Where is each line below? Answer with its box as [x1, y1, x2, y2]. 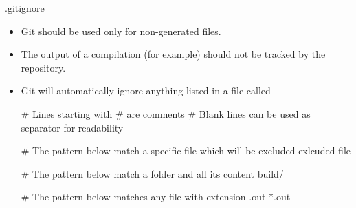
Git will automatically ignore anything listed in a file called [21, 83, 271, 98]
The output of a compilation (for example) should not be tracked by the [21, 47, 326, 61]
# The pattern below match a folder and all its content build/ [21, 166, 284, 180]
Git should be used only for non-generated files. [21, 23, 221, 38]
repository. [21, 60, 66, 74]
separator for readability [21, 120, 124, 134]
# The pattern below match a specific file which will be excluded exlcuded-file [21, 143, 351, 158]
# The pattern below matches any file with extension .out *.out [21, 189, 291, 204]
